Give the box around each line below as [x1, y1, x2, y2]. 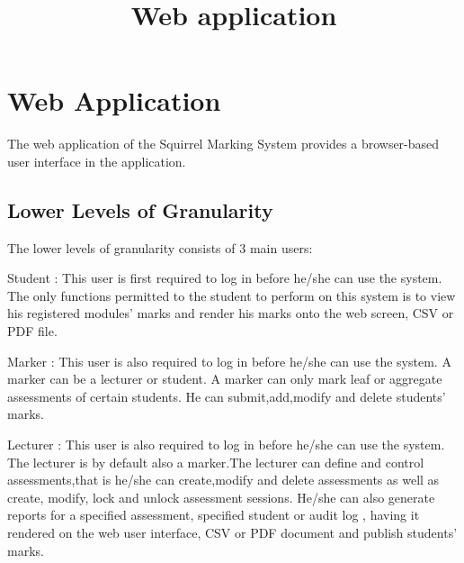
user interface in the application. [7, 151, 186, 170]
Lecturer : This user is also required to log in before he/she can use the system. [7, 435, 445, 454]
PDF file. [7, 322, 58, 341]
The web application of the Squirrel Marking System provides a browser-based [7, 134, 440, 153]
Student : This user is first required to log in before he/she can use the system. [7, 268, 442, 287]
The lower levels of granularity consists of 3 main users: [7, 238, 313, 257]
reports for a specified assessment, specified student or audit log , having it [7, 505, 420, 524]
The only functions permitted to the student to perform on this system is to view [7, 286, 456, 304]
